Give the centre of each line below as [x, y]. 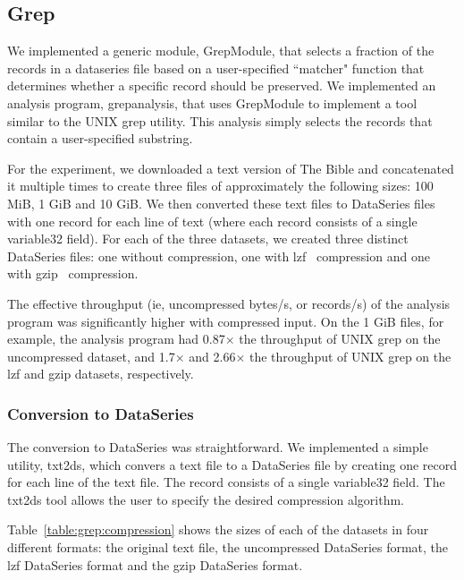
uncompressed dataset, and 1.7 [91, 356]
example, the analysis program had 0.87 [116, 339]
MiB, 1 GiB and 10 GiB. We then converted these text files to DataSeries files [221, 203]
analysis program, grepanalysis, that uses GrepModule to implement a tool [212, 102]
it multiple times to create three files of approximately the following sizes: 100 [220, 186]
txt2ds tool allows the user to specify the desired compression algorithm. [206, 499]
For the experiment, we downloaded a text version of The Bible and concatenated [231, 168]
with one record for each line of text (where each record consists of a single [212, 221]
